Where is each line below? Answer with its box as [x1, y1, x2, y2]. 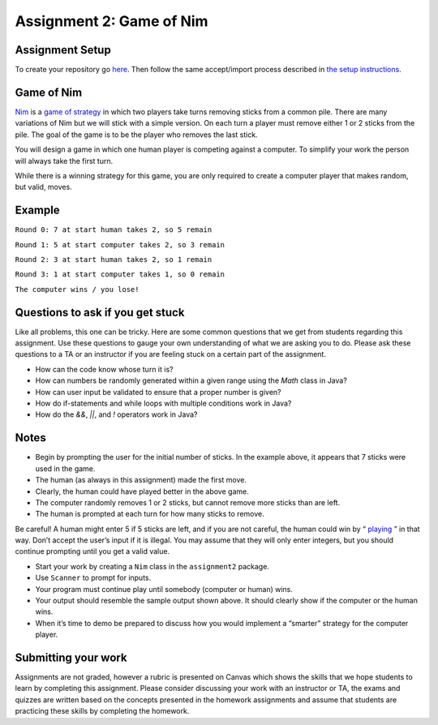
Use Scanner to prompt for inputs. [35, 573, 152, 583]
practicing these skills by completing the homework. [15, 706, 190, 716]
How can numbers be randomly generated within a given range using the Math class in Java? [35, 375, 348, 385]
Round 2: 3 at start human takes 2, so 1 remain [15, 255, 213, 264]
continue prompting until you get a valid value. [15, 547, 170, 556]
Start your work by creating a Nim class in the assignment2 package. [35, 561, 269, 571]
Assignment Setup [15, 43, 111, 57]
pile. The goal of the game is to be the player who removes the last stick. [15, 130, 259, 139]
